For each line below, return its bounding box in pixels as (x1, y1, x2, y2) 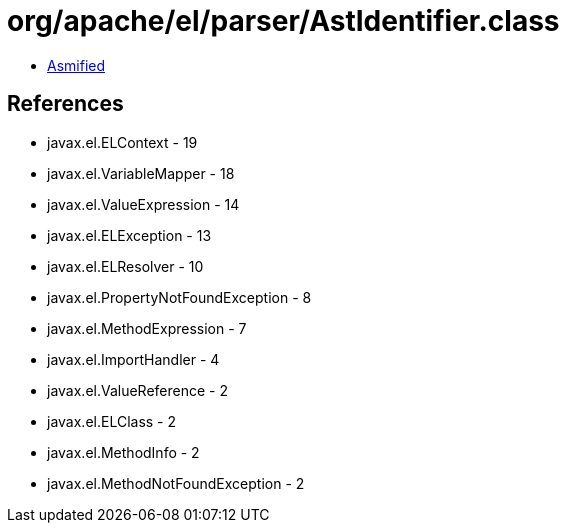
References (7, 91, 124, 117)
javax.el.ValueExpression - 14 (47, 195, 240, 213)
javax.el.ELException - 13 (47, 226, 212, 244)
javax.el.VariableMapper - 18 (47, 164, 235, 182)
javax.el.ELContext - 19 (47, 133, 198, 151)
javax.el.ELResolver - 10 (47, 257, 204, 275)
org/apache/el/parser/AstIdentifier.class (7, 4, 560, 38)
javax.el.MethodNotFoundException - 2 (47, 474, 305, 492)
